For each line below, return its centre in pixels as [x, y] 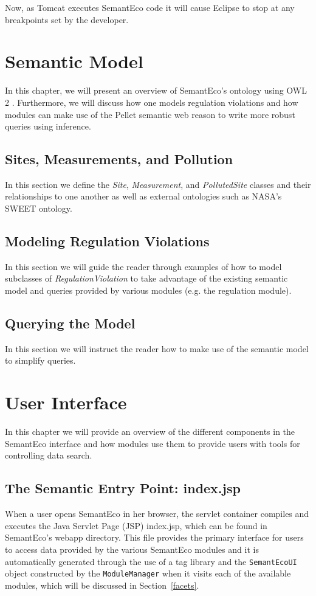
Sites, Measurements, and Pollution [119, 159]
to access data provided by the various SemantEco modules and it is [132, 549]
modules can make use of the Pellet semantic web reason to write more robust [150, 114]
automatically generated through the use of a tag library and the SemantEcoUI [151, 561]
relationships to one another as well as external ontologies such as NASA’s [143, 196]
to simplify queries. [40, 360]
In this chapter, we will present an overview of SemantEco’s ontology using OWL [156, 90]
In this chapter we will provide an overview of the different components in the [150, 431]
